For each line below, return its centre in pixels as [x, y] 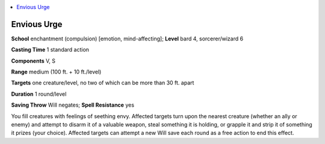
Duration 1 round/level [39, 94]
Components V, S [33, 61]
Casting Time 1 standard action [50, 50]
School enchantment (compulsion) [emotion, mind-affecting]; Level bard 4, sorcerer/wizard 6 [127, 39]
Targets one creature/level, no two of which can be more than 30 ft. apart [103, 83]
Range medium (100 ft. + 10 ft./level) [56, 72]
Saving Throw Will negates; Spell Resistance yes [73, 105]
